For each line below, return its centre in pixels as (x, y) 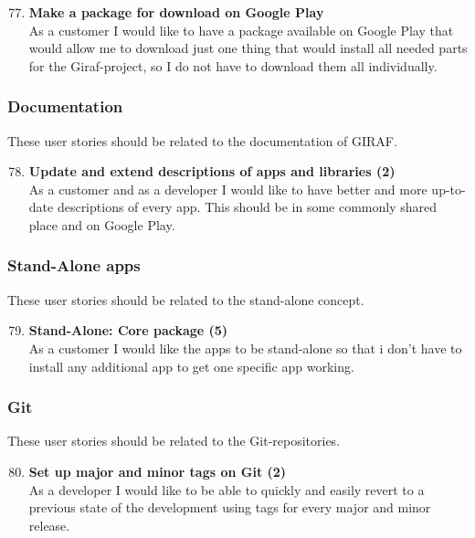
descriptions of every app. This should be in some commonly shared (247, 207)
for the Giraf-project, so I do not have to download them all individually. (233, 65)
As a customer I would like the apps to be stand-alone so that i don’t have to (245, 348)
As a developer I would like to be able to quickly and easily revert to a (227, 489)
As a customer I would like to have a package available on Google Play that (241, 30)
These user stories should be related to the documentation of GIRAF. (202, 140)
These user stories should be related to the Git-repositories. (174, 441)
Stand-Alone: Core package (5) (128, 330)
